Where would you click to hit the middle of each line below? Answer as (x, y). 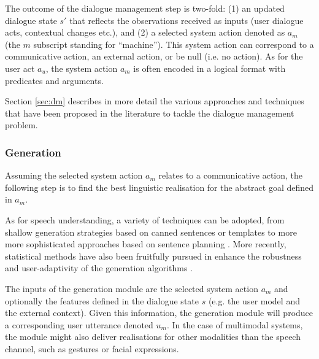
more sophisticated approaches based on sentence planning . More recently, (146, 244)
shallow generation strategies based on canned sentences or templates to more (151, 232)
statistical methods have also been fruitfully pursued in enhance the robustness (153, 256)
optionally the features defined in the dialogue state (102, 300)
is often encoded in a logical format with (209, 68)
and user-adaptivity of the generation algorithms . (99, 268)
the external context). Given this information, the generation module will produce (159, 313)
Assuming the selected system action (74, 175)
